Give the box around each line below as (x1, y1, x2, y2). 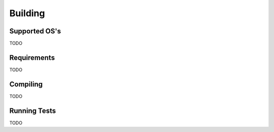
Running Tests (9, 106, 56, 115)
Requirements (9, 53, 55, 62)
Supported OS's (9, 27, 61, 35)
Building (9, 8, 45, 19)
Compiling (9, 80, 43, 89)
